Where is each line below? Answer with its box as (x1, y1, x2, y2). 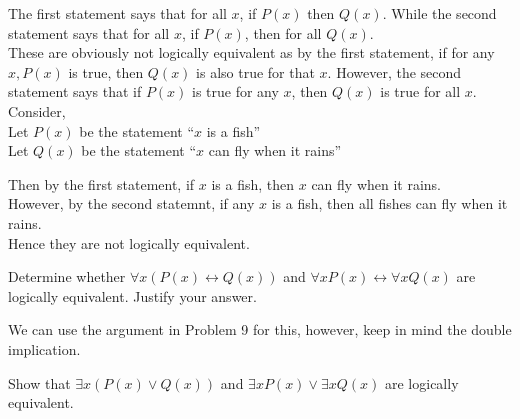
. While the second (382, 3, 497, 23)
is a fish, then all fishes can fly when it (271, 193, 508, 214)
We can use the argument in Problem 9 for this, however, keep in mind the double (8, 319, 512, 340)
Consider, (8, 100, 66, 121)
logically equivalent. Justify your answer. (8, 285, 257, 306)
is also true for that (196, 61, 315, 82)
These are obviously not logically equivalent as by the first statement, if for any (8, 42, 495, 63)
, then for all (244, 22, 322, 43)
